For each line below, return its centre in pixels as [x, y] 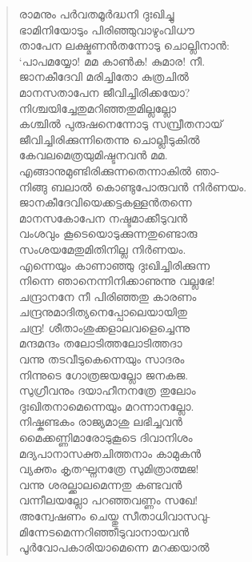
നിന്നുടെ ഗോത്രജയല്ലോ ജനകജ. [104, 374]
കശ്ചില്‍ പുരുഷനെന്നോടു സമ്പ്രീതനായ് [121, 124]
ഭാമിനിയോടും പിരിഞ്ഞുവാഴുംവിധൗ [106, 29]
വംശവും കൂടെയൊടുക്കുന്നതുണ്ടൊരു [108, 233]
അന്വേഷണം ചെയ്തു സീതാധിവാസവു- [115, 516]
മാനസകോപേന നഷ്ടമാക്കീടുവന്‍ [103, 217]
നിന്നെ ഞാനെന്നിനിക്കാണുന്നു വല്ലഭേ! [117, 281]
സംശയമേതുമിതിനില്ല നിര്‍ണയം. [102, 249]
